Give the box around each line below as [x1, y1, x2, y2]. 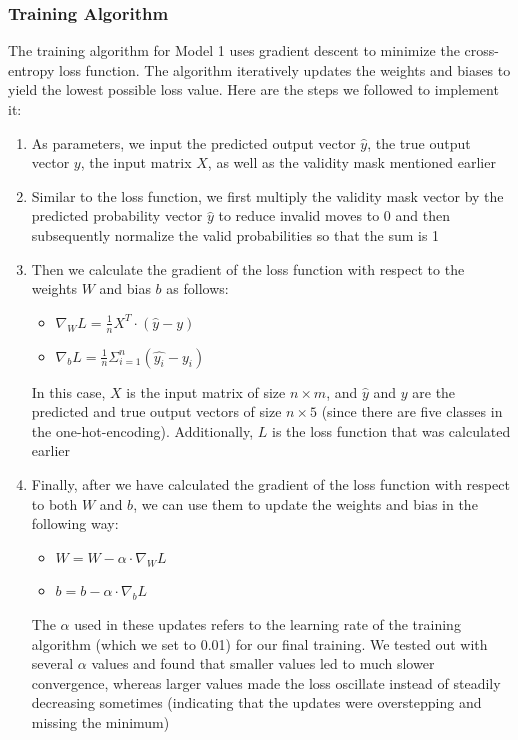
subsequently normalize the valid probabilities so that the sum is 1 [31, 224, 440, 245]
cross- [464, 40, 499, 61]
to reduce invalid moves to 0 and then [218, 205, 450, 226]
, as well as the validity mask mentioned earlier [207, 152, 496, 173]
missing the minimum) [31, 711, 170, 732]
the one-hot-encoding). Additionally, [31, 420, 254, 441]
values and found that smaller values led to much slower [91, 653, 435, 674]
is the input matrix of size [126, 381, 286, 402]
